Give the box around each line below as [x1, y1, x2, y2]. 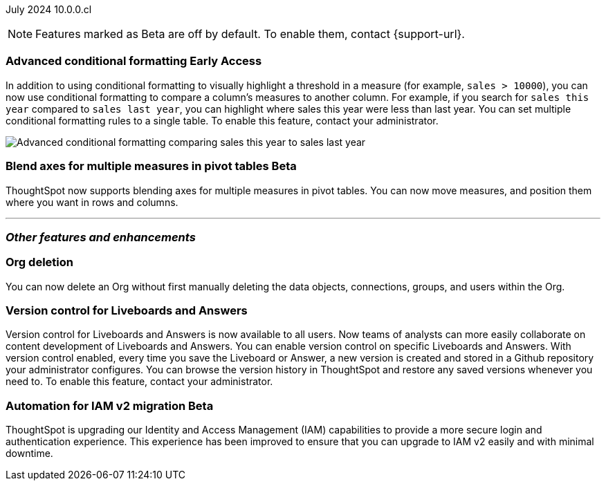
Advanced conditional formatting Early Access [6, 54, 262, 68]
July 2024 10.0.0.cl [6, 3, 92, 15]
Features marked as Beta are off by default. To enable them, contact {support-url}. [35, 27, 465, 41]
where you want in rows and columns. [6, 196, 178, 208]
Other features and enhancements [6, 230, 196, 244]
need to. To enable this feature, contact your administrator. [6, 375, 273, 388]
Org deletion [6, 255, 73, 270]
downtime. [6, 447, 53, 460]
